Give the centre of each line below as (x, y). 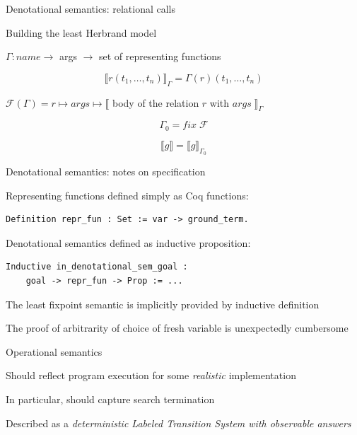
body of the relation (156, 102)
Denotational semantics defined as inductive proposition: (128, 242)
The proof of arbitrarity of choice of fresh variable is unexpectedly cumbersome (177, 328)
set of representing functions (160, 56)
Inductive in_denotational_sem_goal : (97, 267)
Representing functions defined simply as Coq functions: (127, 195)
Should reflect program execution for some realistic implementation (151, 375)
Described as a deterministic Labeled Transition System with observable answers (178, 423)
